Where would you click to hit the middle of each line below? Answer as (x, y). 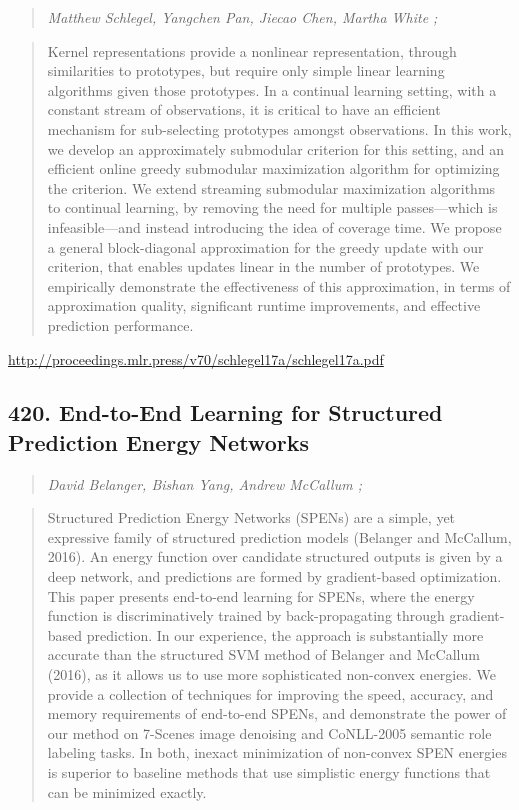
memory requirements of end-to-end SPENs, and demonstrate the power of (277, 713)
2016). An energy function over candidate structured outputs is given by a (275, 556)
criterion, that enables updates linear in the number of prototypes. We (263, 266)
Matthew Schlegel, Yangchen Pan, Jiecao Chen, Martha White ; (242, 17)
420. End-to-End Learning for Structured (225, 412)
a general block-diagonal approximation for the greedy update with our (265, 246)
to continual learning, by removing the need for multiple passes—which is (272, 207)
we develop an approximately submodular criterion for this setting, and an (276, 148)
